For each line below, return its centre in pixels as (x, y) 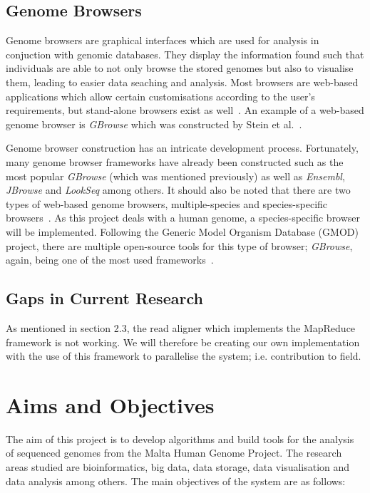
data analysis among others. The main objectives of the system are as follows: (176, 481)
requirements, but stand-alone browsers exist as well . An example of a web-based (185, 110)
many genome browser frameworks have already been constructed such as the (175, 161)
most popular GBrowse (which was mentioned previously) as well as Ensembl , (175, 176)
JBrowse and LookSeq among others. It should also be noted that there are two (178, 190)
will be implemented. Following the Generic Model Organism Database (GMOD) (182, 231)
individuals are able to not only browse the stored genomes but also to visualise (180, 68)
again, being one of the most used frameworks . (110, 260)
